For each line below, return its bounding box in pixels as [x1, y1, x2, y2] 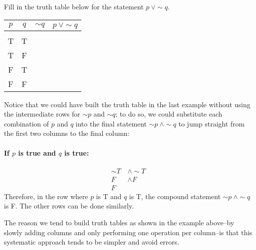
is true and [18, 147, 56, 158]
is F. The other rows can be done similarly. [4, 201, 134, 211]
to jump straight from [178, 118, 245, 128]
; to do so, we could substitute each [115, 109, 222, 119]
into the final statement [75, 118, 147, 128]
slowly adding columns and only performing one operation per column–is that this [4, 227, 253, 237]
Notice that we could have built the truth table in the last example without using [4, 99, 251, 109]
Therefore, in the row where [4, 191, 88, 201]
